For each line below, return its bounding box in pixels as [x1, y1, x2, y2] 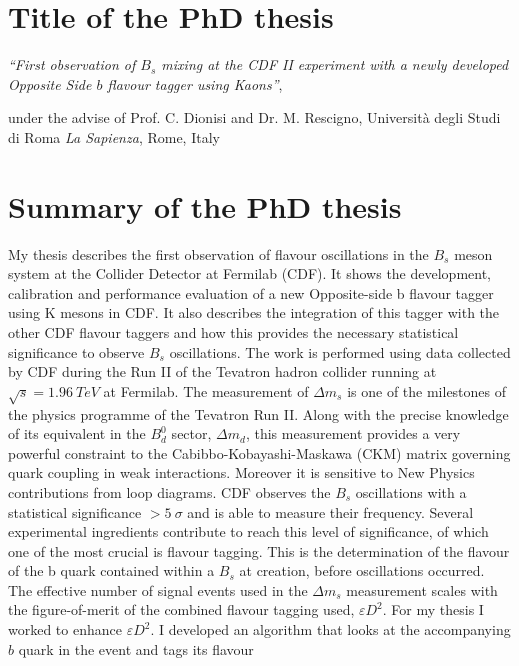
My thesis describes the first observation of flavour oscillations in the [8, 243, 429, 264]
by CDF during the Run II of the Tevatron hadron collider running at [8, 361, 437, 382]
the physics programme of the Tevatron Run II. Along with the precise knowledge [8, 403, 509, 424]
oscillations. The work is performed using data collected [169, 341, 511, 362]
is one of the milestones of [347, 380, 507, 401]
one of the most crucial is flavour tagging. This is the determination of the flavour [8, 540, 510, 561]
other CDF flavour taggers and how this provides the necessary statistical [8, 322, 459, 342]
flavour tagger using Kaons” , [107, 73, 283, 94]
